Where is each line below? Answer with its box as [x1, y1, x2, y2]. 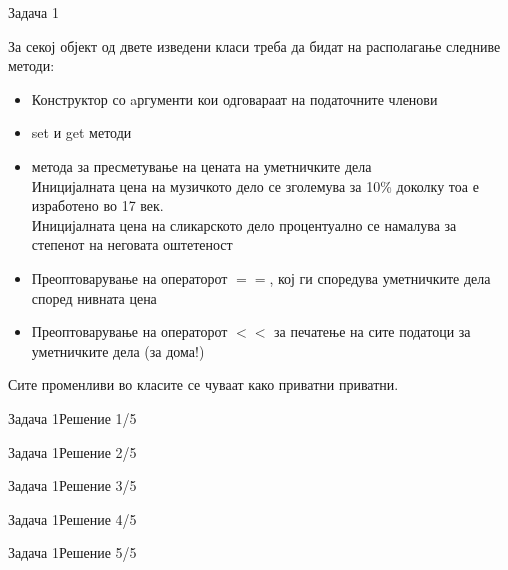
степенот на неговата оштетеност [31, 234, 233, 255]
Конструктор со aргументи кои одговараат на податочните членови [31, 88, 438, 109]
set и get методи [31, 122, 132, 143]
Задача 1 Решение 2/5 [8, 441, 137, 462]
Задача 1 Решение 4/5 [8, 508, 137, 529]
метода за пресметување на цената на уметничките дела [31, 155, 372, 176]
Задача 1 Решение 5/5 [8, 542, 137, 563]
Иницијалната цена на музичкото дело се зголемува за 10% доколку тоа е [31, 175, 479, 196]
